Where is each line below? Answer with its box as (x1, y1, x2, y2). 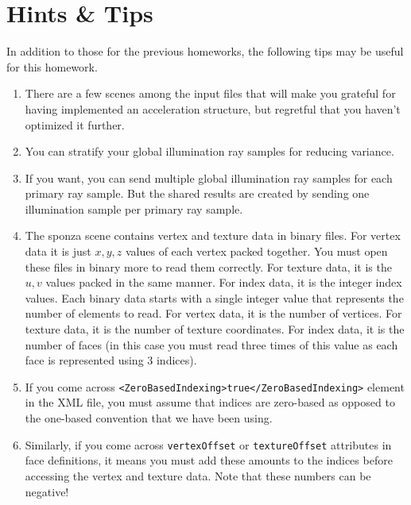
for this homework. (6, 58, 98, 75)
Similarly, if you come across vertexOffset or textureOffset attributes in (25, 436, 392, 453)
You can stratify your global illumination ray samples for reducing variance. (25, 143, 394, 160)
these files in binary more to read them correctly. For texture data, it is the (25, 258, 392, 275)
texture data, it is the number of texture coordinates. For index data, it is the (25, 321, 405, 337)
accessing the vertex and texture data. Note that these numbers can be (25, 467, 371, 484)
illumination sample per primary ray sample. (25, 200, 243, 217)
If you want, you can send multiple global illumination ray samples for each (25, 169, 393, 186)
